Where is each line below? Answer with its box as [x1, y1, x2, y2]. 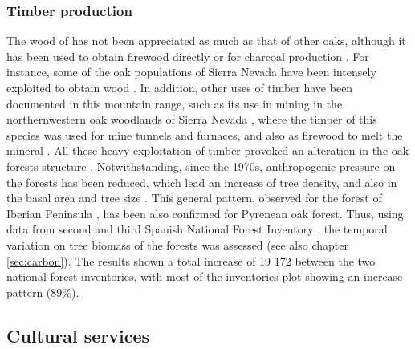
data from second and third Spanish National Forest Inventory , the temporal [6, 221, 388, 237]
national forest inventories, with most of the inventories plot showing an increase [6, 268, 403, 285]
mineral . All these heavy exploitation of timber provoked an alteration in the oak [6, 142, 409, 159]
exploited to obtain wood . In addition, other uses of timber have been [6, 79, 353, 95]
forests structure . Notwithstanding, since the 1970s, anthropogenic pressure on [6, 157, 396, 174]
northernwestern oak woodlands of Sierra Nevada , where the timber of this [6, 111, 377, 128]
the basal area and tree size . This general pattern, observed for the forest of [6, 189, 382, 206]
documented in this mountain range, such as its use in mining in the [6, 95, 343, 112]
